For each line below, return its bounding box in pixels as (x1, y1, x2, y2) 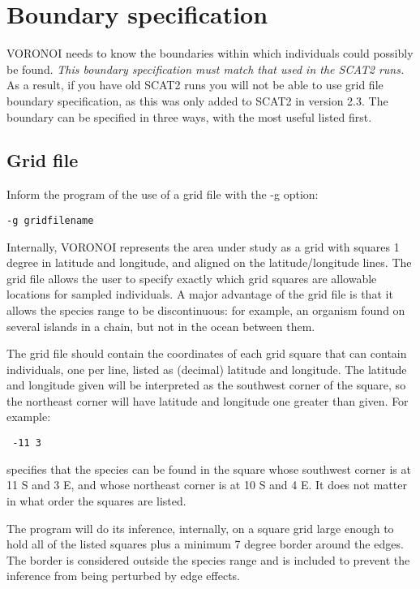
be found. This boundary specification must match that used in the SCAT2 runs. (6, 60, 405, 77)
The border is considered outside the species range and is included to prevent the (6, 551, 410, 568)
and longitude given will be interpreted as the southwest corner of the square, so (6, 376, 406, 393)
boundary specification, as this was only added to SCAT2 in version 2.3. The (6, 92, 388, 109)
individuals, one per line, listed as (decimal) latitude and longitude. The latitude (6, 360, 407, 377)
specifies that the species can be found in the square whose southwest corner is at (6, 460, 411, 477)
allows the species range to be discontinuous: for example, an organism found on (6, 301, 405, 318)
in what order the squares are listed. (6, 492, 186, 509)
